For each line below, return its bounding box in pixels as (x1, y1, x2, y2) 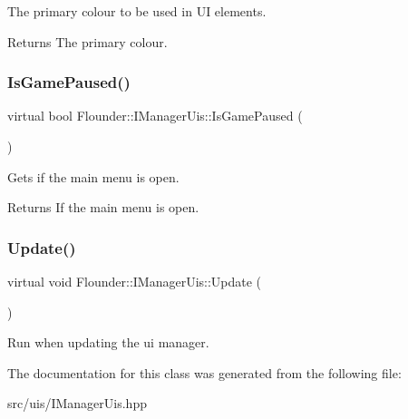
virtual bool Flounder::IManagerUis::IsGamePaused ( (7, 106, 303, 125)
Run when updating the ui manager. (7, 333, 209, 352)
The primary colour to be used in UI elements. (7, 2, 267, 20)
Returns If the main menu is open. (7, 198, 199, 217)
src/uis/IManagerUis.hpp (7, 394, 147, 413)
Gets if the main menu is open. (7, 167, 180, 186)
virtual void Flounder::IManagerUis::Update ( (7, 272, 262, 290)
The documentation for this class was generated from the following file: (7, 363, 402, 382)
